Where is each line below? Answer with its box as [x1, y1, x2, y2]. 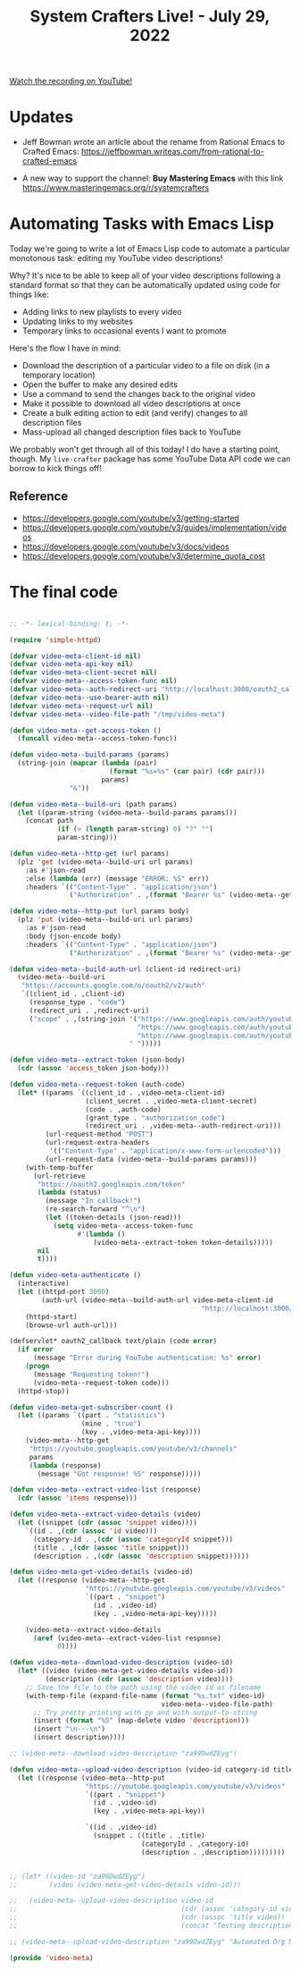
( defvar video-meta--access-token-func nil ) [9, 677, 178, 686]
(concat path [25, 816, 74, 825]
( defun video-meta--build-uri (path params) [9, 799, 178, 808]
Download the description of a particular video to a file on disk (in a [21, 360, 271, 371]
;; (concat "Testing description [9, 1921, 294, 1931]
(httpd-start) [25, 1312, 78, 1321]
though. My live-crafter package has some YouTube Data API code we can [9, 453, 291, 464]
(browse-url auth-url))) [25, 1321, 118, 1330]
